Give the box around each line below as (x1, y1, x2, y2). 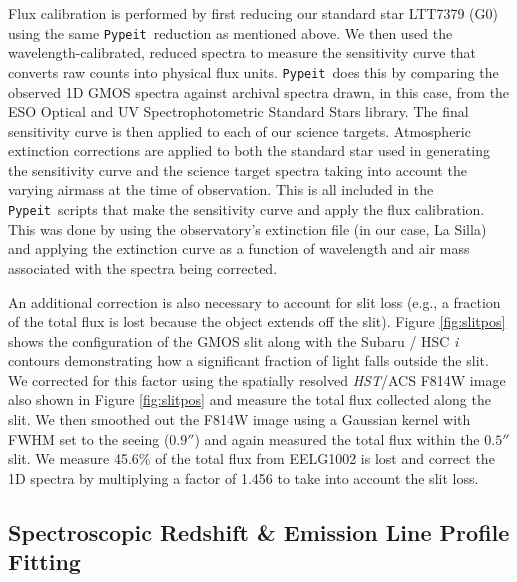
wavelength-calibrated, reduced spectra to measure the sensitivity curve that (8, 42, 476, 63)
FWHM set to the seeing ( (8, 428, 170, 449)
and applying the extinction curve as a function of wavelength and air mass (8, 238, 470, 259)
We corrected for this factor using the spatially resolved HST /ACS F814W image (8, 369, 506, 390)
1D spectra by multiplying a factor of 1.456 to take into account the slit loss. (8, 467, 479, 488)
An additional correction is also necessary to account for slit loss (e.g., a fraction (8, 291, 501, 312)
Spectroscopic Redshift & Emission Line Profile (8, 516, 510, 547)
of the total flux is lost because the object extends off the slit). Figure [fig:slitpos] (8, 311, 506, 332)
